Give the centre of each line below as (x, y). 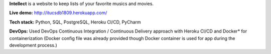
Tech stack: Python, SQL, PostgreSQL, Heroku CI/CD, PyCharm (75, 22)
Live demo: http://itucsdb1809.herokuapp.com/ (58, 13)
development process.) (33, 45)
